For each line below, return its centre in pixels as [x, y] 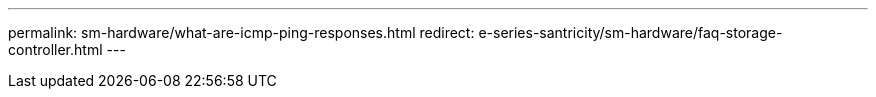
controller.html [55, 49]
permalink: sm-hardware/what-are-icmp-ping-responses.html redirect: [241, 32]
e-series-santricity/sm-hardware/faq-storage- [630, 32]
